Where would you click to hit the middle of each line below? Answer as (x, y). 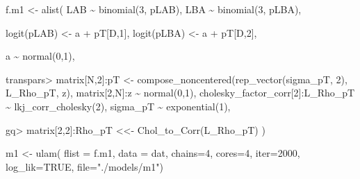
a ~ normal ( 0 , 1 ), (40, 56)
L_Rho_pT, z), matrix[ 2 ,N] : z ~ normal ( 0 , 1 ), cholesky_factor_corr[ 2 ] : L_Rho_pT (180, 93)
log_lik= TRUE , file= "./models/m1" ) (84, 166)
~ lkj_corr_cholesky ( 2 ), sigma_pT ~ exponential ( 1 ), (118, 106)
